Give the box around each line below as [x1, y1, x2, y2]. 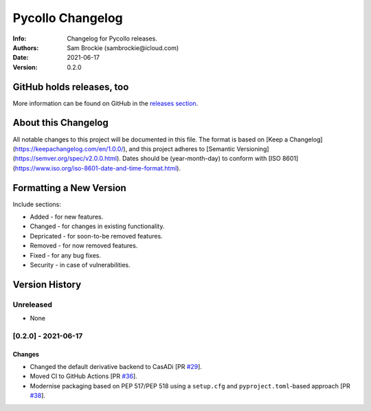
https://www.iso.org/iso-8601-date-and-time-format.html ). [14, 164, 181, 172]
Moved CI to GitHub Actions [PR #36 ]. [30, 372, 137, 381]
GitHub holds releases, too [12, 81, 129, 93]
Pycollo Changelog [12, 10, 123, 25]
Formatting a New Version [12, 182, 126, 194]
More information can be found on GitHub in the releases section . [12, 99, 199, 107]
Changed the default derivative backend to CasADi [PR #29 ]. [30, 363, 203, 371]
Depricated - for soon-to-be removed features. [30, 232, 163, 240]
